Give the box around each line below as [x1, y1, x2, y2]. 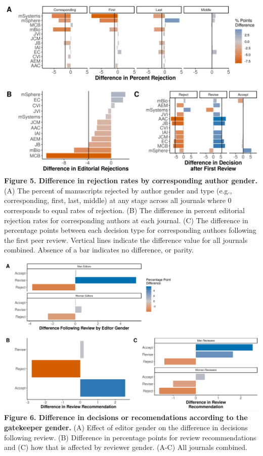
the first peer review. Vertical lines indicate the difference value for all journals [4, 234, 248, 245]
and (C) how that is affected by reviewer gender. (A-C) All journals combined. [4, 442, 247, 452]
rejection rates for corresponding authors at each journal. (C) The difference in [4, 215, 248, 225]
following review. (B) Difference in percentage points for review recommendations [4, 432, 256, 442]
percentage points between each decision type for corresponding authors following [4, 225, 256, 235]
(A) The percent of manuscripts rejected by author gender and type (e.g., [4, 185, 232, 195]
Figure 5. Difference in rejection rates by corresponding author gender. [4, 175, 257, 186]
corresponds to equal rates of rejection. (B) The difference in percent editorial [4, 205, 245, 216]
